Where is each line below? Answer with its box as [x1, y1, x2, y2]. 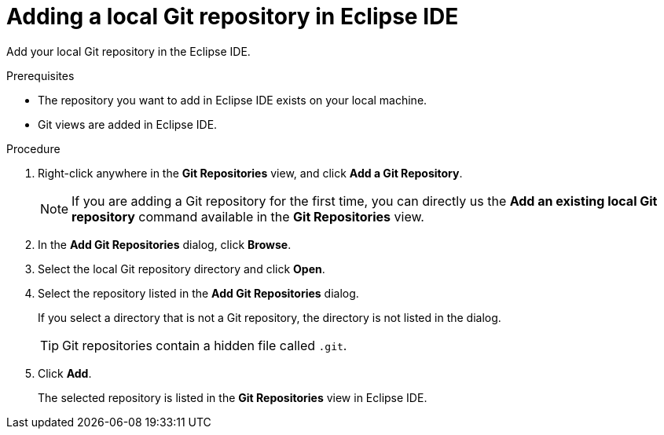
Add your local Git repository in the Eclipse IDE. [6, 44, 251, 58]
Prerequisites [6, 68, 75, 82]
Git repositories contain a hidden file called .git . [62, 337, 347, 353]
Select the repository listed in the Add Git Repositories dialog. [38, 286, 359, 300]
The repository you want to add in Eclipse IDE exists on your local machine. [38, 93, 427, 107]
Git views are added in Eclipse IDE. [38, 117, 218, 131]
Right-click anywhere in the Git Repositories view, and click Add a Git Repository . [38, 166, 463, 180]
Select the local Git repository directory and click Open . [38, 261, 325, 276]
